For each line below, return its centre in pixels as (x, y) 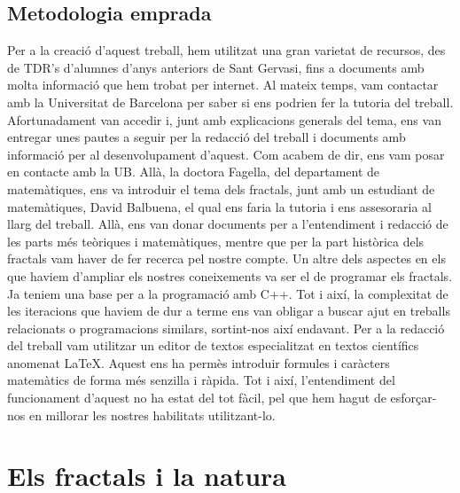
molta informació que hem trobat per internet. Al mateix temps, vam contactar (223, 85)
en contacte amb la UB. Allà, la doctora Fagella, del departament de (194, 172)
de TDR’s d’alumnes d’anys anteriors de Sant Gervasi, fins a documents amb (216, 67)
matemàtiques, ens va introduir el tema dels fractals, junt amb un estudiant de (221, 188)
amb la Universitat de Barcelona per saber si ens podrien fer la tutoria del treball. (230, 102)
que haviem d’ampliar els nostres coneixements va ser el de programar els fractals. (230, 275)
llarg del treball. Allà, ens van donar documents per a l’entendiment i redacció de (228, 224)
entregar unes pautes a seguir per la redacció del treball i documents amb (207, 137)
